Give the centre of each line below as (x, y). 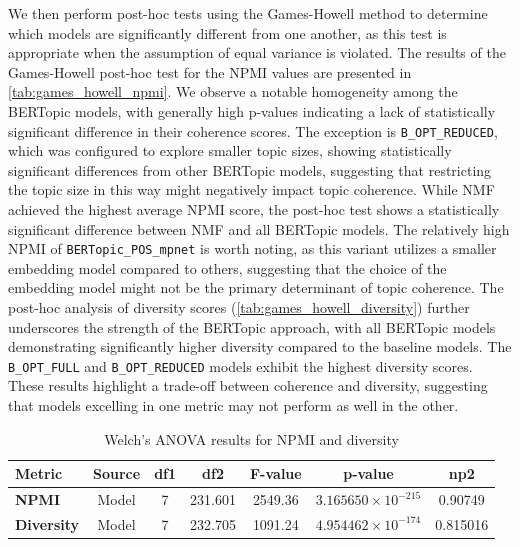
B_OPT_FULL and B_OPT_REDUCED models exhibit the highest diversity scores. (240, 365)
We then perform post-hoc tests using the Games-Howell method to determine (248, 13)
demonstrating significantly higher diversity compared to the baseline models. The (260, 346)
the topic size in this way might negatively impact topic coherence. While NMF (251, 189)
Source (117, 473)
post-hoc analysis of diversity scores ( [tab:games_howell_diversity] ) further (239, 307)
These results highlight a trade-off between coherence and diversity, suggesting (248, 385)
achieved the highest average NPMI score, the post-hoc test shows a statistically (254, 209)
